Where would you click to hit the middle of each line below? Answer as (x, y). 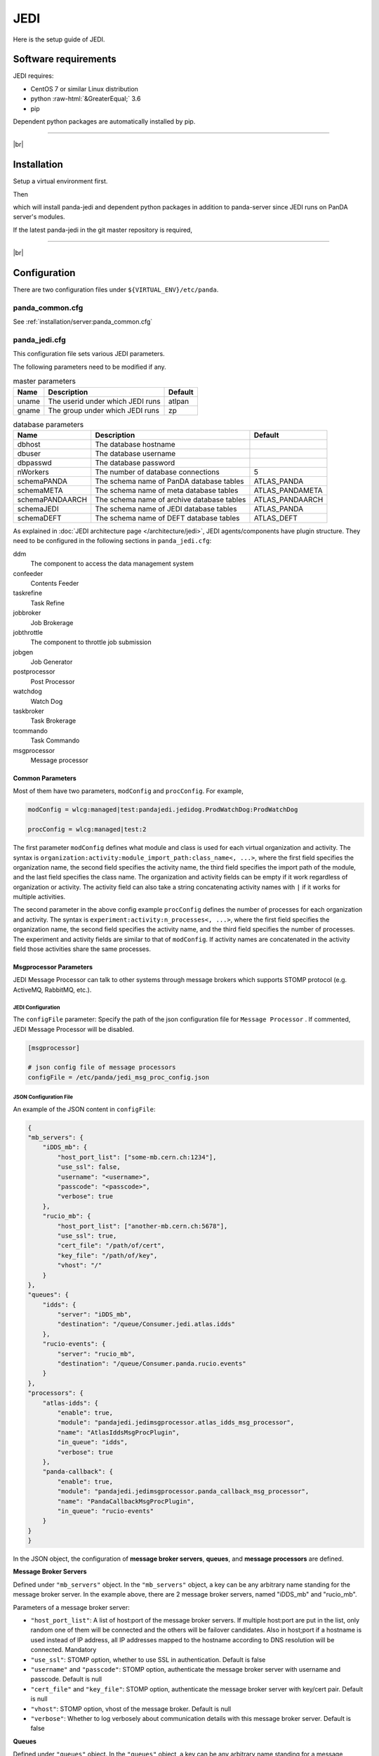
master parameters (45, 381)
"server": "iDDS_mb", (94, 1315)
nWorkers (33, 472)
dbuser (29, 453)
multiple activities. (39, 897)
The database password (135, 462)
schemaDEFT (40, 518)
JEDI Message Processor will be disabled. (74, 1029)
